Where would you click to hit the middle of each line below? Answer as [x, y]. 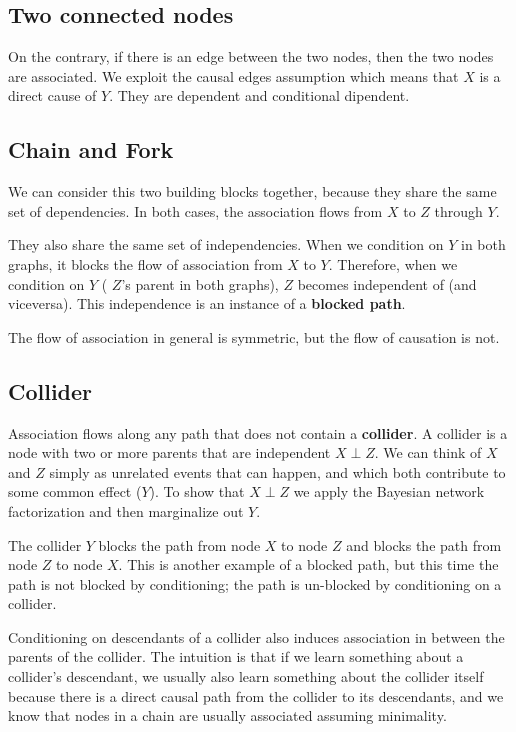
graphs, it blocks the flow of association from [145, 263]
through [458, 210]
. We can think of [428, 452]
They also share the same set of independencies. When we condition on [226, 244]
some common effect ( [75, 491]
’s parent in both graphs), [200, 283]
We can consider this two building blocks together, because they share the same [252, 191]
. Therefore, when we [393, 263]
